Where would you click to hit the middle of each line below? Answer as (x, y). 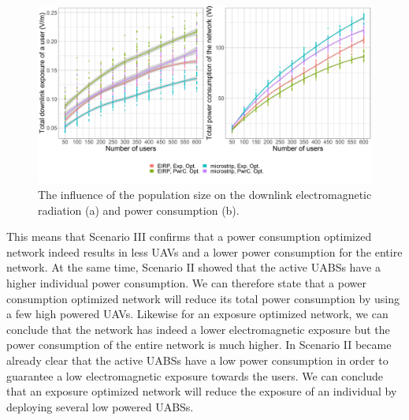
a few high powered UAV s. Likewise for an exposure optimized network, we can (197, 314)
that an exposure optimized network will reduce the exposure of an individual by (202, 391)
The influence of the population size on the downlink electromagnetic (205, 195)
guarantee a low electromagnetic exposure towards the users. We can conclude (195, 375)
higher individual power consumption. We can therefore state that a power (186, 282)
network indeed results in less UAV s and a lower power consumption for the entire (204, 251)
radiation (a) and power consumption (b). (139, 210)
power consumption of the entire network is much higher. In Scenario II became (199, 345)
